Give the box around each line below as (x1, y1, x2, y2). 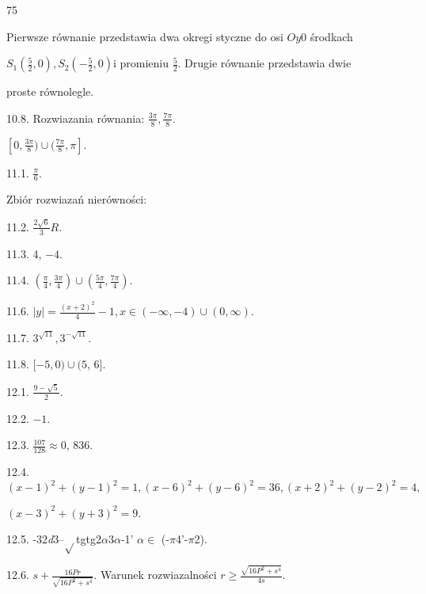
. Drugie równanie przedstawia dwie (177, 55, 352, 71)
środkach (310, 28, 353, 44)
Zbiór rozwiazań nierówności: (6, 191, 147, 208)
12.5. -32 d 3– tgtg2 (6, 530, 101, 546)
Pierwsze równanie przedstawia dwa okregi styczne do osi (6, 28, 283, 44)
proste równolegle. (6, 83, 94, 100)
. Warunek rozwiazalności (93, 566, 217, 583)
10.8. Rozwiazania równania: (6, 109, 145, 126)
